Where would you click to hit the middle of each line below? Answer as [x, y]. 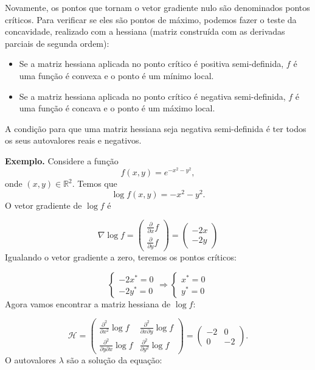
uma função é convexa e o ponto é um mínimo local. [116, 75]
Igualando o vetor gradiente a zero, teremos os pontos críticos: [121, 257]
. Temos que [95, 183]
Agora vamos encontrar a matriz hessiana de [88, 303]
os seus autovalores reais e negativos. [73, 140]
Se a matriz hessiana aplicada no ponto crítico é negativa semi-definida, [152, 96]
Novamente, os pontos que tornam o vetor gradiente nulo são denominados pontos [157, 7]
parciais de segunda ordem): [57, 43]
